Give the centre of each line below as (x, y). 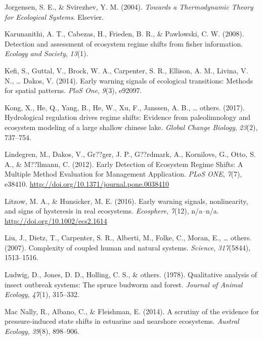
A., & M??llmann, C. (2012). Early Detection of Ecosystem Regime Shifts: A (124, 164)
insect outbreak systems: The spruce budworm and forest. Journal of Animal (124, 284)
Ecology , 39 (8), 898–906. (42, 331)
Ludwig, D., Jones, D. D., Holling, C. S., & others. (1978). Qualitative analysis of (131, 274)
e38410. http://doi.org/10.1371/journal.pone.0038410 (87, 183)
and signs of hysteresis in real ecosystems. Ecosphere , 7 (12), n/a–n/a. (112, 211)
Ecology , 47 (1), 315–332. (42, 294)
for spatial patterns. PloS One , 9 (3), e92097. (73, 90)
